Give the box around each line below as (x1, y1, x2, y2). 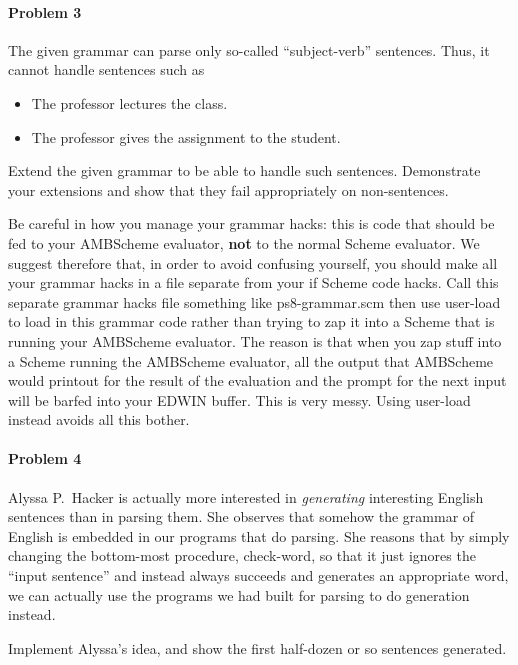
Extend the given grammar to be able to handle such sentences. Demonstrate (8, 160, 481, 181)
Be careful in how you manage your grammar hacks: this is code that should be (8, 213, 495, 234)
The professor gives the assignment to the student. (31, 126, 341, 147)
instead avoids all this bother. (8, 409, 190, 430)
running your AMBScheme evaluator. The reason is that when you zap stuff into (8, 330, 502, 351)
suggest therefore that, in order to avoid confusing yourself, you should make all (8, 252, 498, 273)
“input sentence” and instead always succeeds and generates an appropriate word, (8, 565, 509, 586)
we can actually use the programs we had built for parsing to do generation (8, 584, 470, 605)
